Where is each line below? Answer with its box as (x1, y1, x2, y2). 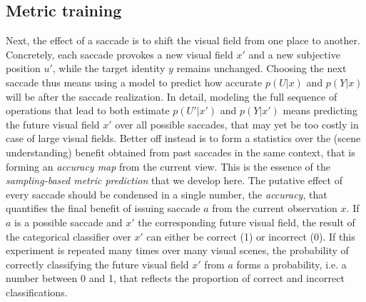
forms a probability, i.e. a (236, 256, 347, 271)
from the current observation (212, 201, 337, 216)
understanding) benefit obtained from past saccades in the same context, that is (6, 144, 355, 159)
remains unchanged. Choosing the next (176, 61, 347, 76)
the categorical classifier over (6, 228, 131, 243)
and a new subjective (248, 46, 340, 61)
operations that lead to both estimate (6, 103, 170, 118)
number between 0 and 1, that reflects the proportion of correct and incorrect (6, 271, 345, 286)
